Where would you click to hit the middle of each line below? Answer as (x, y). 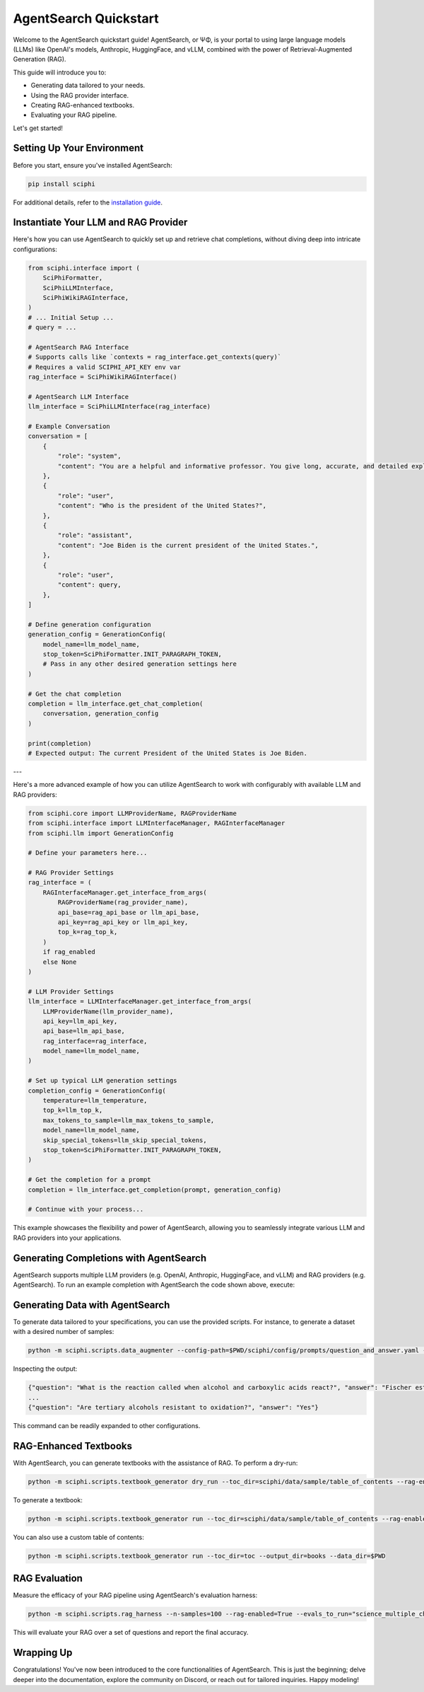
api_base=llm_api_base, (84, 1031)
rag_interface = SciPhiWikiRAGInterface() (102, 377)
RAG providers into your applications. (67, 1238)
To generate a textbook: (48, 1500)
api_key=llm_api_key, (80, 1021)
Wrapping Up (43, 1653)
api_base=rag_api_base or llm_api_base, (129, 912)
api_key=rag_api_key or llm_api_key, (123, 922)
